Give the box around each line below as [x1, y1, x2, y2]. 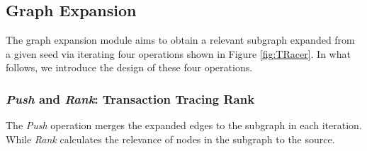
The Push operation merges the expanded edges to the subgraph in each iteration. [6, 118, 362, 133]
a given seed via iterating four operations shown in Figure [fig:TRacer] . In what [6, 46, 351, 61]
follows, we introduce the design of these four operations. [6, 60, 253, 75]
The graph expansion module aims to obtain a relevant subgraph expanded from [6, 32, 355, 47]
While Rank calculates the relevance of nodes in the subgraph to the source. [6, 131, 335, 146]
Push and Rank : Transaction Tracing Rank [6, 90, 255, 107]
